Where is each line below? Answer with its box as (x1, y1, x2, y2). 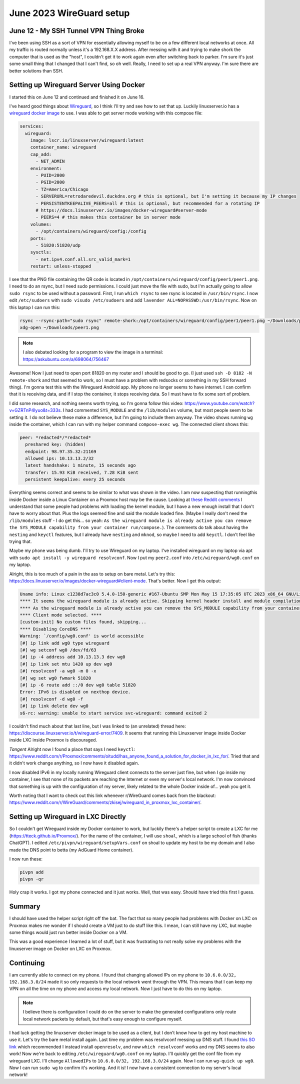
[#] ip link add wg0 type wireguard (19, 640, 110, 646)
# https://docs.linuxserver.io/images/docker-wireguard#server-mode (35, 207, 207, 213)
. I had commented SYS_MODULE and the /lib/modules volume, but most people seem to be (60, 407, 252, 413)
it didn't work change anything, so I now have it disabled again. (9, 760, 139, 766)
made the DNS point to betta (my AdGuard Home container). (9, 846, 133, 852)
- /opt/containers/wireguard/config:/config (35, 228, 147, 234)
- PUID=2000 (35, 172, 65, 178)
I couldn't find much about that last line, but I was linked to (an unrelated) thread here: (9, 723, 186, 729)
